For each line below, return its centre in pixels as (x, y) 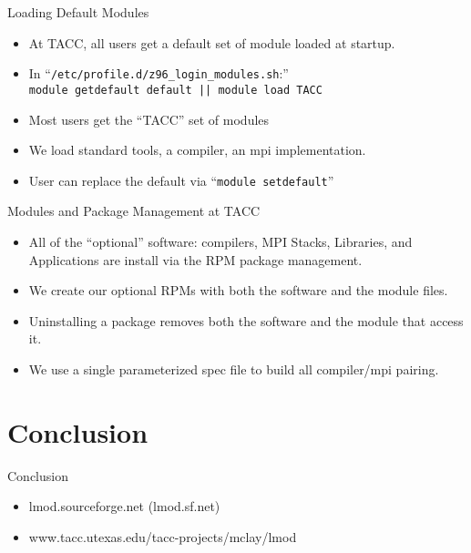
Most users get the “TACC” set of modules (149, 119)
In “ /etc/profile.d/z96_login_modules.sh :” (159, 73)
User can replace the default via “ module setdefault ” (181, 180)
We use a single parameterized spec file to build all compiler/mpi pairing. (234, 369)
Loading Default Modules (78, 12)
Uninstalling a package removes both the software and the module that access (246, 320)
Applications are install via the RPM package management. (195, 259)
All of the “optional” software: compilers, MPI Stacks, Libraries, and (220, 241)
